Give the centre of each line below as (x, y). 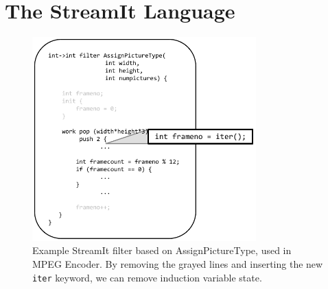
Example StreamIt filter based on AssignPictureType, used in (162, 250)
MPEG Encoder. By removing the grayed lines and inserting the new (178, 263)
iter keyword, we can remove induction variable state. (147, 277)
